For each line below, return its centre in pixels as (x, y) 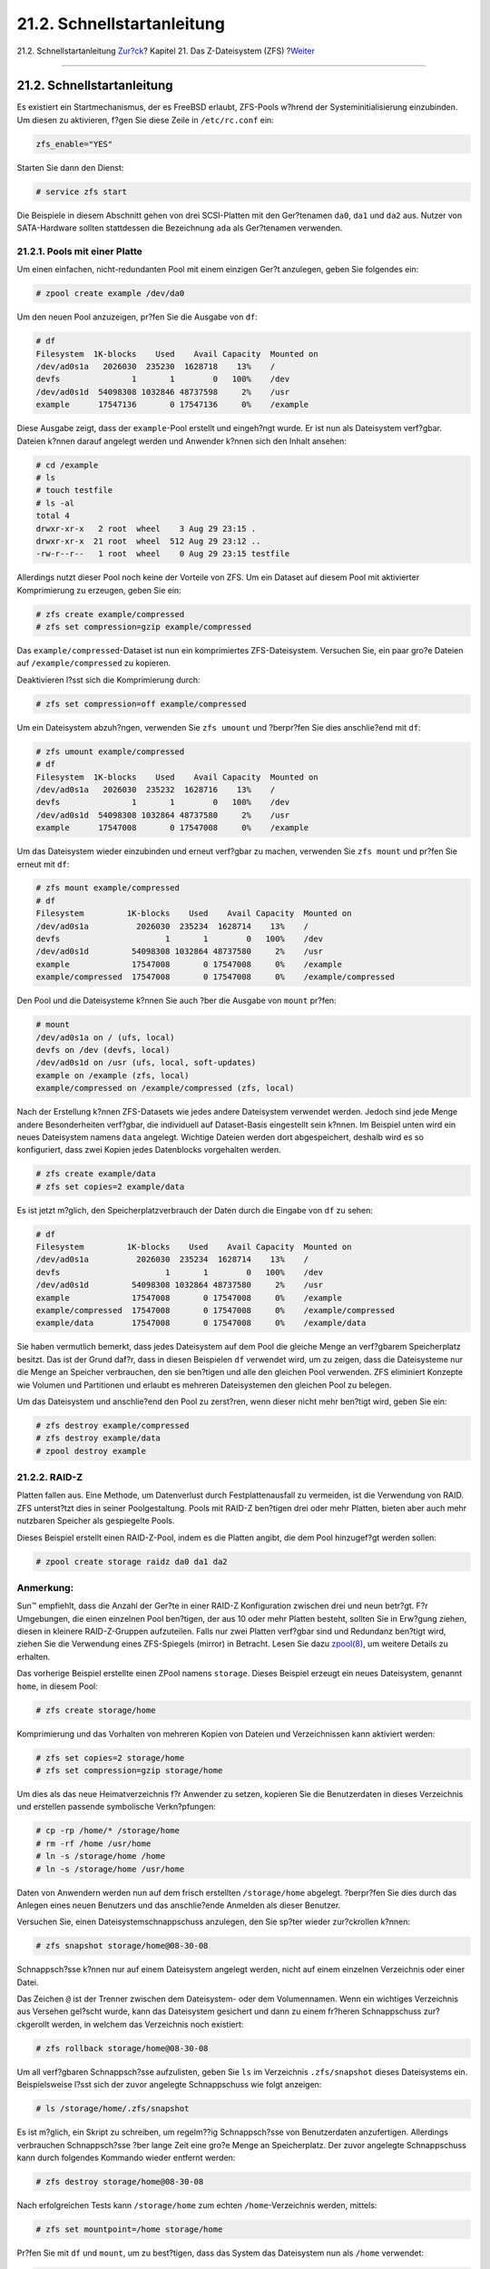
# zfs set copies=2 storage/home (110, 1758)
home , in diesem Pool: (58, 1686)
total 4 (53, 516)
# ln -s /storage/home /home (101, 1856)
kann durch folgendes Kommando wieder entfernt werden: (126, 2157)
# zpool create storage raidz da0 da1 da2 (132, 1562)
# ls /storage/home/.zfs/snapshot (113, 2109)
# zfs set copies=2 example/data (110, 1186)
